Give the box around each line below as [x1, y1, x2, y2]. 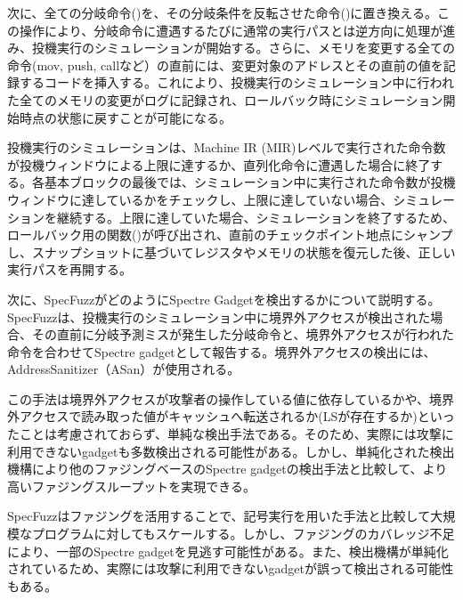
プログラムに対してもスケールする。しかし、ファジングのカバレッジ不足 [31, 524, 455, 543]
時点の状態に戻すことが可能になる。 [19, 108, 231, 126]
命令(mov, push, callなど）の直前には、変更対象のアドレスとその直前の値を [7, 55, 443, 74]
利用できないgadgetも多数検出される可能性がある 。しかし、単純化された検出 [7, 442, 455, 460]
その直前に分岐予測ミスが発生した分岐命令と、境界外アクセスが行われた [31, 325, 455, 344]
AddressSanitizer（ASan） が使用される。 [7, 360, 240, 378]
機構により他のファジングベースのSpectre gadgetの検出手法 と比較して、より [7, 459, 448, 478]
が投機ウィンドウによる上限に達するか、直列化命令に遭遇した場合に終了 [7, 155, 431, 174]
